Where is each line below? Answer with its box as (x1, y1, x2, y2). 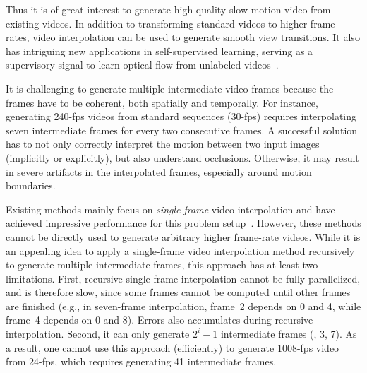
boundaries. (6, 178, 56, 193)
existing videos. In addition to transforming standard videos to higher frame (6, 16, 335, 30)
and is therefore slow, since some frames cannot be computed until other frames (6, 285, 351, 300)
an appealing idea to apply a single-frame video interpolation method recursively (6, 243, 355, 258)
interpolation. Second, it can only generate (6, 326, 190, 341)
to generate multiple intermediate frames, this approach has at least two (6, 257, 318, 272)
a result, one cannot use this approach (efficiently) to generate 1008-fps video (6, 340, 339, 355)
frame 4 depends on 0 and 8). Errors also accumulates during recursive (6, 312, 313, 327)
